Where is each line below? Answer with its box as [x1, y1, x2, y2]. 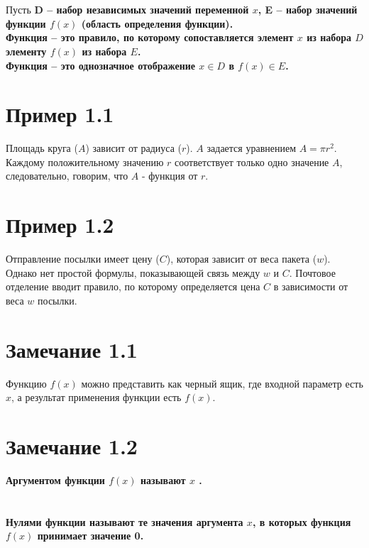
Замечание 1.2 [6, 432, 138, 461]
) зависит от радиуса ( [85, 141, 182, 155]
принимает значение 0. [37, 528, 144, 543]
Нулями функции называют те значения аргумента [6, 514, 243, 529]
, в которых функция [252, 514, 351, 529]
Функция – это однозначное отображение [6, 57, 195, 72]
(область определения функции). [81, 16, 233, 31]
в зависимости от [273, 279, 348, 294]
